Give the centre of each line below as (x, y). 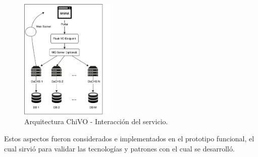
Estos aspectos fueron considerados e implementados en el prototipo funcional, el (129, 138)
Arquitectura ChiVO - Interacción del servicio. (96, 121)
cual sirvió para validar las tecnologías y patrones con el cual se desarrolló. (119, 148)
